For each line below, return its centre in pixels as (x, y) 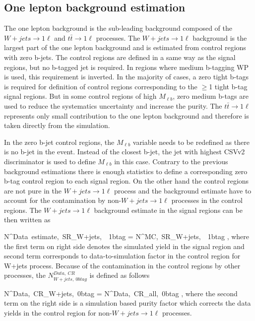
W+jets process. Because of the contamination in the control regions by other (122, 265)
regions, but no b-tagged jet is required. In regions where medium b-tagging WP (126, 67)
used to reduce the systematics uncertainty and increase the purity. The (113, 105)
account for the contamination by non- (63, 200)
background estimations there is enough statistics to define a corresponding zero (126, 171)
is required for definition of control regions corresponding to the (101, 86)
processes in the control (207, 200)
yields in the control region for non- (58, 313)
